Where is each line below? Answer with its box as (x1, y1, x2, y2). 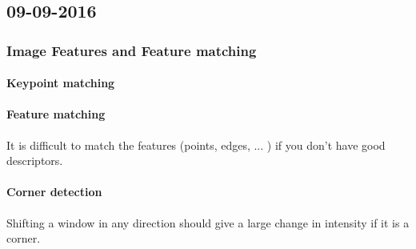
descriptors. (6, 152, 63, 169)
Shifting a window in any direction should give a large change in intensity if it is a (6, 214, 410, 231)
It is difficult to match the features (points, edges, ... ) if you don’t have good (6, 136, 386, 153)
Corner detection (6, 183, 102, 200)
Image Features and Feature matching (6, 40, 257, 60)
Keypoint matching (6, 74, 115, 91)
